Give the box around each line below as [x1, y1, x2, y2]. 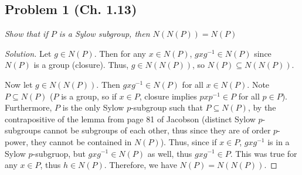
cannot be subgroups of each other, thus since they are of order [43, 124, 271, 136]
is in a [267, 135, 290, 147]
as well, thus [147, 147, 192, 159]
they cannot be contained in [30, 135, 132, 147]
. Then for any [94, 47, 146, 59]
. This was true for [230, 147, 297, 159]
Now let [5, 78, 33, 90]
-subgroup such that [131, 101, 203, 114]
